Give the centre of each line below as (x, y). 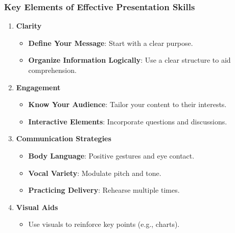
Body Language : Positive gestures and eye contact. (111, 155)
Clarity (29, 26)
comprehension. (52, 70)
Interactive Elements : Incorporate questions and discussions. (128, 121)
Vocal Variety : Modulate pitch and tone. (95, 173)
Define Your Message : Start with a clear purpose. (111, 43)
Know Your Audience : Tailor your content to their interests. (127, 104)
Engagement (38, 87)
